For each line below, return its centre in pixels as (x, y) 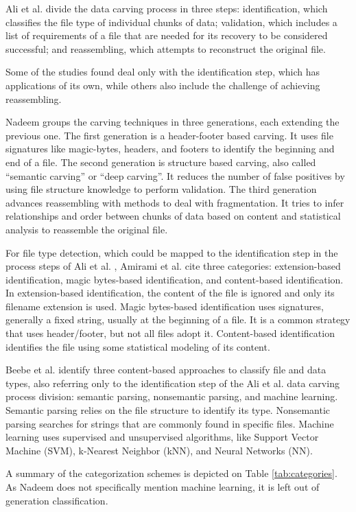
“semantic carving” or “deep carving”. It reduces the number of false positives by (175, 175)
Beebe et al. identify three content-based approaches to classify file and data (166, 370)
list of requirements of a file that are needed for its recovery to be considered (167, 35)
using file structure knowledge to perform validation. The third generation (161, 189)
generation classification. (57, 500)
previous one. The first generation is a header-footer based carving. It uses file (169, 135)
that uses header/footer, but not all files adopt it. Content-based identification (170, 333)
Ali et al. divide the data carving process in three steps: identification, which (167, 8)
